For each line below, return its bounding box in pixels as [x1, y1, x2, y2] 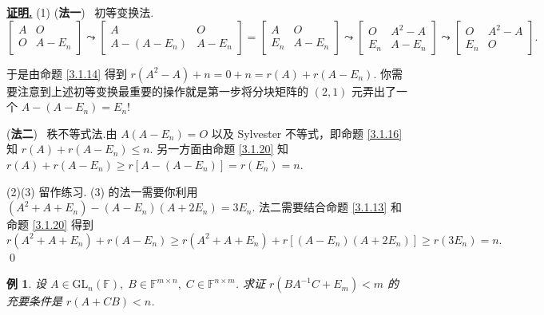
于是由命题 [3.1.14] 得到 [6, 65, 127, 81]
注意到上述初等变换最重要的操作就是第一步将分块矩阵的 [17, 82, 308, 99]
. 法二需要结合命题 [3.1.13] [252, 199, 387, 215]
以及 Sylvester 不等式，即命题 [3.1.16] [211, 124, 403, 141]
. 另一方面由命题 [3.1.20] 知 [149, 140, 289, 157]
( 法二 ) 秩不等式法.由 [6, 124, 117, 141]
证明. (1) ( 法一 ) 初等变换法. [6, 4, 154, 20]
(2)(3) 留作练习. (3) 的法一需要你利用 [6, 183, 198, 199]
